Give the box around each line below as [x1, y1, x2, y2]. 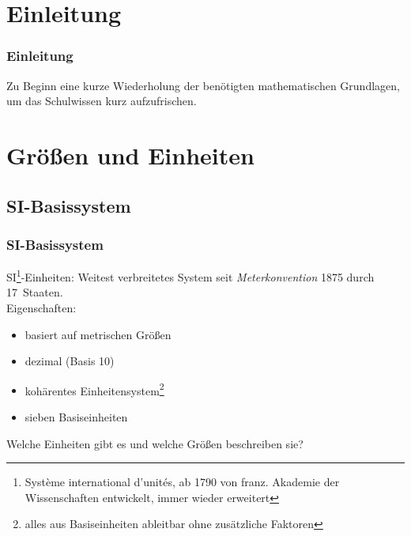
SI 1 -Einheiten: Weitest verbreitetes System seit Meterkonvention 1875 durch [6, 266, 375, 285]
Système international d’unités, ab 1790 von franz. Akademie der [25, 474, 340, 490]
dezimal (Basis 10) [25, 353, 115, 369]
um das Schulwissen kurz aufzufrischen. [6, 92, 197, 109]
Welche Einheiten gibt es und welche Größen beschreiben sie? [6, 435, 304, 451]
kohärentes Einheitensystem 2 [25, 379, 164, 398]
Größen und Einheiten [6, 138, 255, 171]
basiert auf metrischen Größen [25, 326, 172, 342]
